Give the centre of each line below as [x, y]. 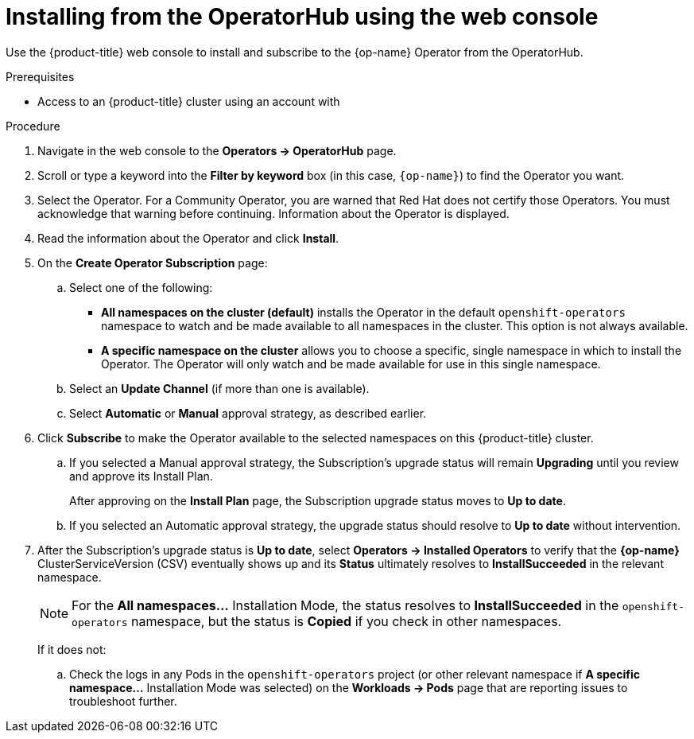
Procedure [33, 126]
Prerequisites [40, 76]
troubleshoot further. [123, 701]
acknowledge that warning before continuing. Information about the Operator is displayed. [273, 213]
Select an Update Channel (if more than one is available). [219, 388]
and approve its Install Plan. [141, 476]
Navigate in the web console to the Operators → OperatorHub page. [217, 150]
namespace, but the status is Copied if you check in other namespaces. [347, 621]
